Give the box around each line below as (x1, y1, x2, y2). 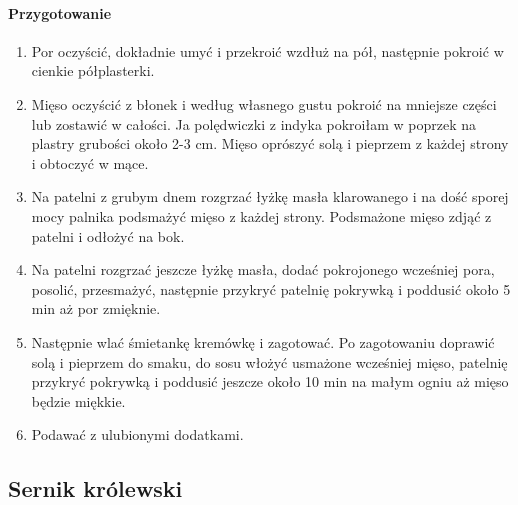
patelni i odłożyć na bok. (31, 225, 185, 246)
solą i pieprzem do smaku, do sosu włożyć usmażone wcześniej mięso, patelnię (31, 351, 508, 372)
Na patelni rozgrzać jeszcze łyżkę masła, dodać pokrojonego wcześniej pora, (31, 259, 495, 280)
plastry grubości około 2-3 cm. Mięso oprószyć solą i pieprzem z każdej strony (31, 133, 509, 154)
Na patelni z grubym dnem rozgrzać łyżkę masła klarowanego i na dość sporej (31, 186, 509, 207)
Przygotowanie (8, 2, 112, 23)
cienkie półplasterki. (31, 60, 155, 81)
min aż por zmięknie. (31, 298, 161, 319)
